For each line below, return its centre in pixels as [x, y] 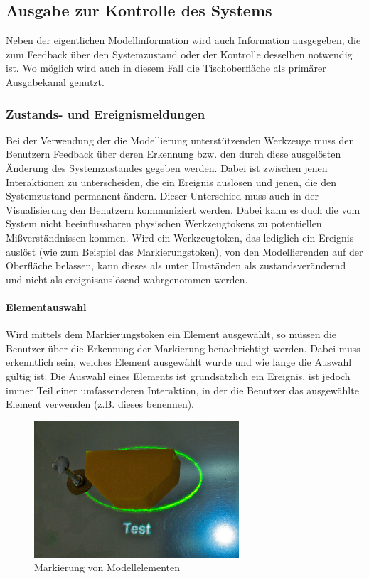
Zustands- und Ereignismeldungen [106, 113]
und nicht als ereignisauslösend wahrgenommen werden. [127, 279]
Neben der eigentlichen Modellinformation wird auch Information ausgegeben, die [183, 40]
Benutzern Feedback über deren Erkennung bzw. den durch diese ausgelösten [173, 154]
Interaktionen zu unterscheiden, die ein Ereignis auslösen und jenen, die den [171, 182]
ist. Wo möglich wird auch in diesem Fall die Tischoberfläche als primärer [166, 68]
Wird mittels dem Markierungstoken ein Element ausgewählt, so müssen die [171, 334]
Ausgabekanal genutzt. [55, 81]
